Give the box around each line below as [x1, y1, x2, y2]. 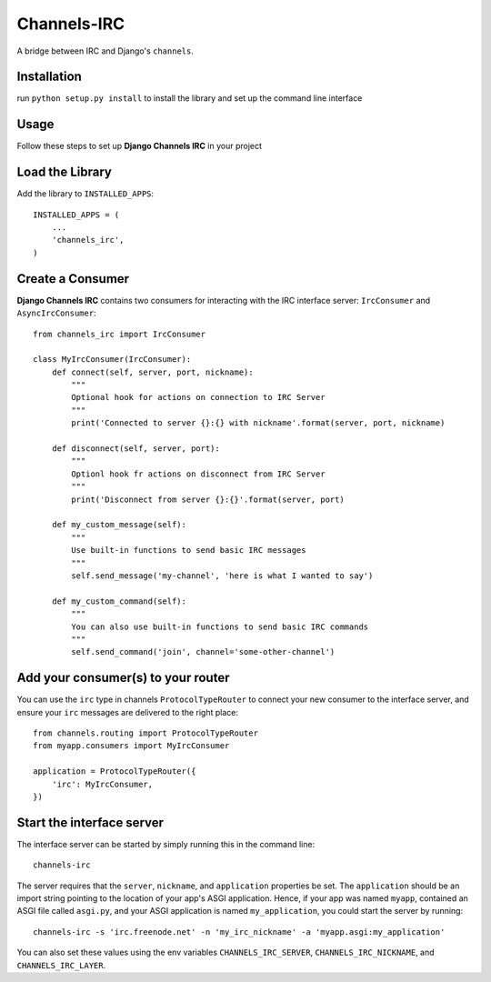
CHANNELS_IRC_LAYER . [16, 959, 106, 970]
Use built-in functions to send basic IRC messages [71, 546, 306, 556]
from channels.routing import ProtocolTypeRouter [33, 727, 259, 738]
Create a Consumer [16, 271, 130, 286]
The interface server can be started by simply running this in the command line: [16, 838, 316, 849]
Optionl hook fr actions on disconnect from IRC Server [71, 468, 326, 479]
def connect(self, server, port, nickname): [51, 366, 254, 377]
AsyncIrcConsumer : [16, 307, 96, 318]
